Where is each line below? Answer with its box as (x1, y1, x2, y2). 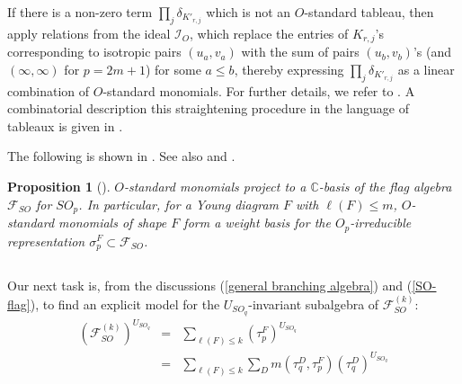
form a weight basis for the (183, 213, 331, 232)
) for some (145, 59, 201, 78)
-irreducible (350, 213, 412, 232)
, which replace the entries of (190, 23, 349, 42)
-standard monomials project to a (123, 177, 307, 196)
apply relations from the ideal (7, 23, 171, 42)
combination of (7, 81, 90, 100)
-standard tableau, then (304, 3, 434, 21)
